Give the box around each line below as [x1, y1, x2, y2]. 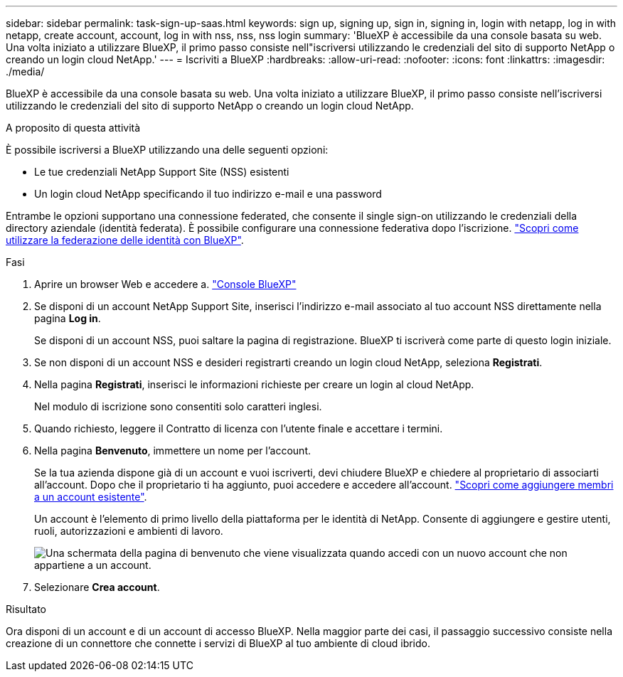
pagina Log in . [34, 312, 101, 324]
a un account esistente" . [34, 491, 147, 503]
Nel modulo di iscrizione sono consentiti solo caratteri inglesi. [34, 400, 322, 412]
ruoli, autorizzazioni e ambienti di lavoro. [34, 525, 223, 537]
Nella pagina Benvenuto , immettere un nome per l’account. [34, 444, 311, 457]
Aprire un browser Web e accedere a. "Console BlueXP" [34, 278, 297, 290]
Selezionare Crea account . [34, 581, 160, 593]
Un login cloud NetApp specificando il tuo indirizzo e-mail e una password [34, 188, 382, 200]
